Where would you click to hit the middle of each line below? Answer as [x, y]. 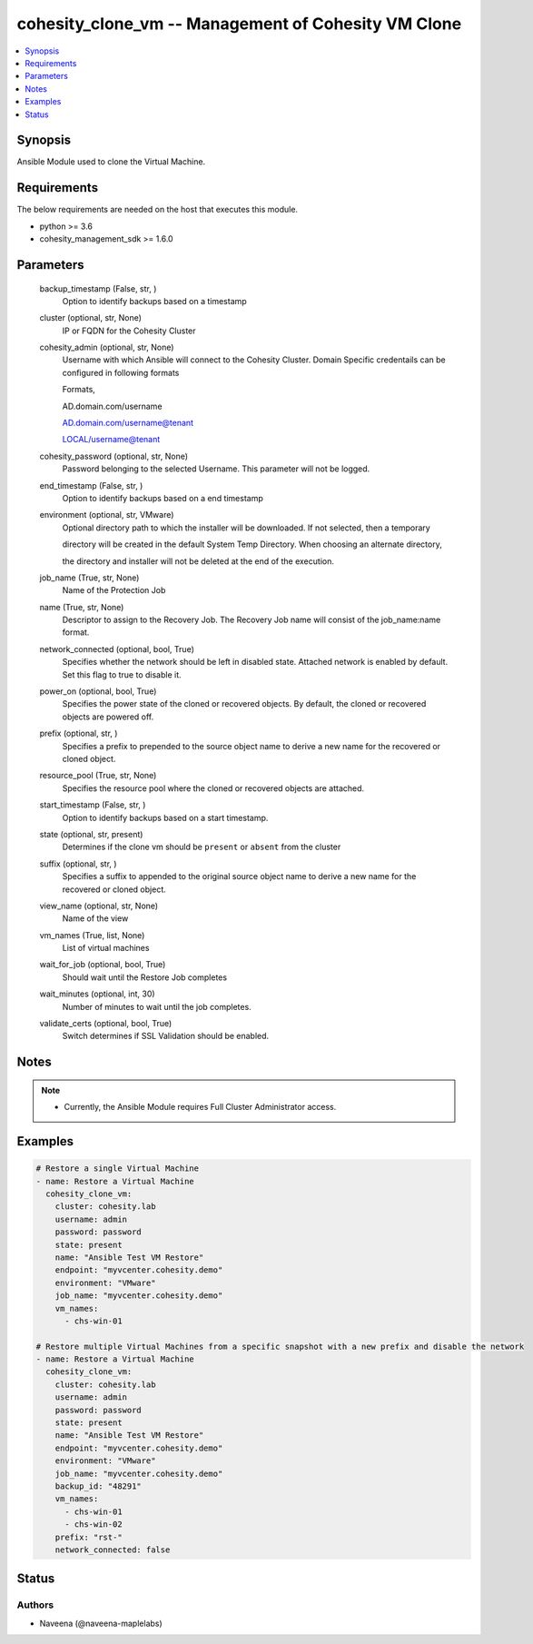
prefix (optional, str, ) [79, 733]
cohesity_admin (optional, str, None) [107, 347]
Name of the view [95, 918]
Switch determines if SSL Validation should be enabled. [166, 1036]
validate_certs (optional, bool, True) [106, 1024]
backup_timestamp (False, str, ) [98, 288]
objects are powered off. [108, 717]
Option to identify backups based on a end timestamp [163, 498]
